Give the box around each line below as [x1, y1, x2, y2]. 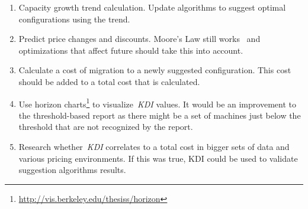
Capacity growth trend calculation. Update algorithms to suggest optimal [18, 1, 286, 13]
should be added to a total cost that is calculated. [18, 75, 200, 87]
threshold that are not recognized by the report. [18, 120, 193, 133]
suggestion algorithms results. [18, 164, 126, 176]
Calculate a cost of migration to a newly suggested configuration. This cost [18, 64, 291, 76]
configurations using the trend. [18, 12, 130, 25]
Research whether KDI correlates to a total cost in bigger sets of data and [18, 141, 290, 152]
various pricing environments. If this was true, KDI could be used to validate [18, 152, 298, 164]
